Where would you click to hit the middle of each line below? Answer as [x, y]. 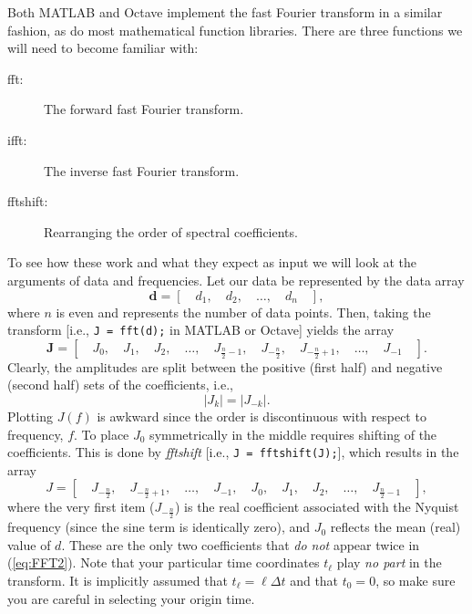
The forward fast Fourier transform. [144, 109]
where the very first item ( [81, 507]
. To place [102, 434]
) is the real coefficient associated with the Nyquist [317, 507]
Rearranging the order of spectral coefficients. [171, 231]
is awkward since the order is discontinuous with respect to [262, 416]
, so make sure [416, 581]
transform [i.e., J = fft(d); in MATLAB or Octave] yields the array [201, 330]
